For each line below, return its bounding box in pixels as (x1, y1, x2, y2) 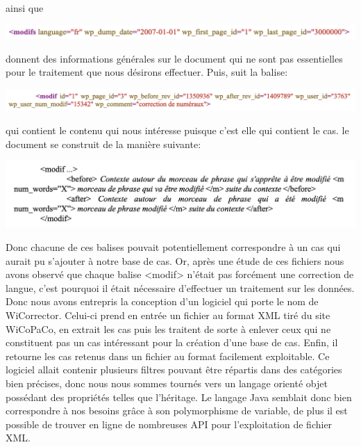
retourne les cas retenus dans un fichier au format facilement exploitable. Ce (6, 348, 330, 363)
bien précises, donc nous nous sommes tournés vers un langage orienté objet (6, 375, 328, 390)
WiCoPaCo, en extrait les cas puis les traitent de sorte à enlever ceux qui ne (6, 321, 331, 336)
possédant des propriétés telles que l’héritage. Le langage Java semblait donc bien (6, 389, 352, 404)
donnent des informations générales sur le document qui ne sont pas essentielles (6, 51, 343, 65)
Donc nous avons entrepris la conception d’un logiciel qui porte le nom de (6, 294, 319, 309)
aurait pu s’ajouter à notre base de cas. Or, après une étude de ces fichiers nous (6, 253, 344, 268)
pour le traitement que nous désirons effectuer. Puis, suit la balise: (6, 65, 288, 79)
